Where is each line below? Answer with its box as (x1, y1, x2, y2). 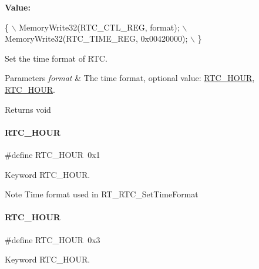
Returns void (5, 103, 51, 115)
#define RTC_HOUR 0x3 (5, 233, 100, 246)
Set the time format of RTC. (5, 52, 107, 64)
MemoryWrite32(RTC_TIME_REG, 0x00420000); (5, 32, 188, 45)
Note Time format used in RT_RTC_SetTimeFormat (5, 188, 199, 200)
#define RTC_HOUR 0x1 (5, 148, 100, 160)
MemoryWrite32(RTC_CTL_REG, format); (19, 21, 180, 33)
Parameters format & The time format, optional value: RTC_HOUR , (5, 72, 255, 84)
